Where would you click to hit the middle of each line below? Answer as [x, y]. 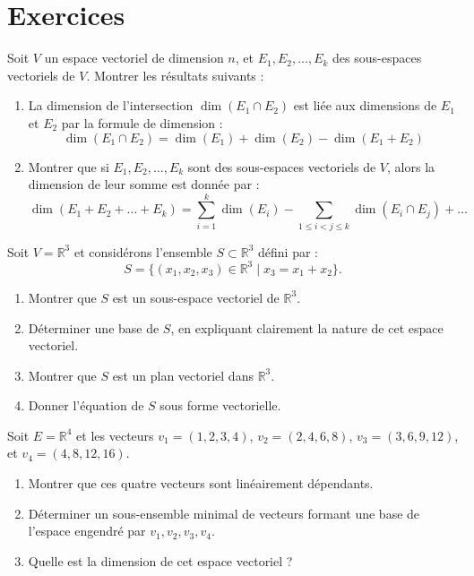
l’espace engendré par [87, 531]
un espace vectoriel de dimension [134, 58]
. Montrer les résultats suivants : [175, 75]
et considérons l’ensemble [143, 251]
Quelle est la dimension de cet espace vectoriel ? [160, 560]
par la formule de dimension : [142, 122]
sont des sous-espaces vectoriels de [282, 166]
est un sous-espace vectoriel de [196, 297]
